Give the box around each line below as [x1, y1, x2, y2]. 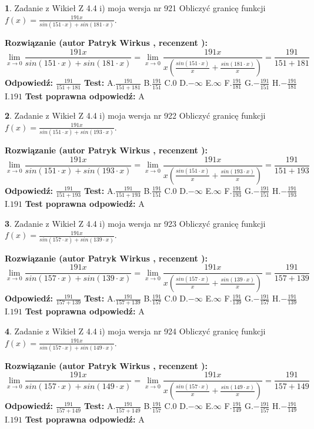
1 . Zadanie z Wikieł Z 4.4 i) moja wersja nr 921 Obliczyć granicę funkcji [5, 2, 266, 14]
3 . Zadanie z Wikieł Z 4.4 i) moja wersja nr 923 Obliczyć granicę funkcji [5, 217, 266, 229]
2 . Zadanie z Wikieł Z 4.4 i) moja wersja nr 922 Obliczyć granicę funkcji [5, 109, 266, 122]
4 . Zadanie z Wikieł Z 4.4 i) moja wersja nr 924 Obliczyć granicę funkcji [5, 324, 266, 337]
